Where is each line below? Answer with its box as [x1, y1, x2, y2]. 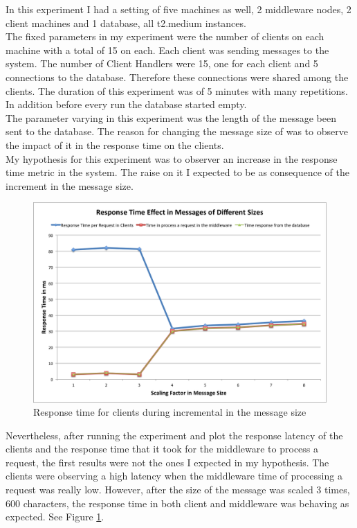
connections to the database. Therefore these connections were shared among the [6, 69, 349, 84]
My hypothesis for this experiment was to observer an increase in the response [6, 151, 338, 166]
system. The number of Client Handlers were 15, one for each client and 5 [6, 56, 318, 71]
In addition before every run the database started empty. [6, 97, 247, 112]
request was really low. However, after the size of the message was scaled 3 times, [6, 482, 350, 497]
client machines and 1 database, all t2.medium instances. [6, 15, 246, 30]
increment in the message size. [6, 178, 134, 193]
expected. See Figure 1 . [6, 509, 104, 524]
